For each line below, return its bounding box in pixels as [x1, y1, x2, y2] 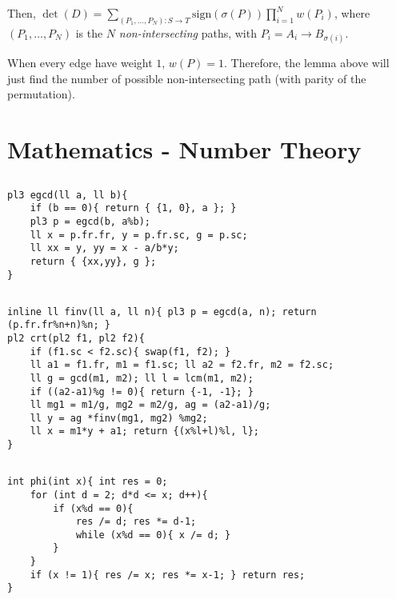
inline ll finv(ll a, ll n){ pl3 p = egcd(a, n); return [7, 305, 317, 317]
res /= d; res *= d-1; [75, 516, 197, 528]
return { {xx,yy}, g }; [30, 255, 157, 267]
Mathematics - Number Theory [7, 133, 362, 166]
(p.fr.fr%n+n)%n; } [7, 319, 110, 331]
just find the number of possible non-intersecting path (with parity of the [7, 70, 366, 86]
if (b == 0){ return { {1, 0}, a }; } [30, 202, 237, 214]
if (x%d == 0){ [53, 502, 134, 514]
